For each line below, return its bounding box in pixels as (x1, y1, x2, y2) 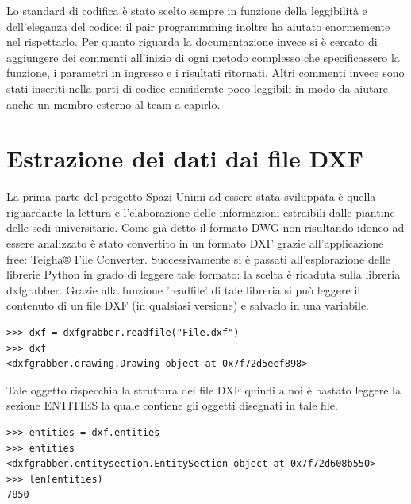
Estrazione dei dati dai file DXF (6, 142, 363, 175)
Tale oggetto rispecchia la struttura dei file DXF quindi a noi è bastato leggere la (6, 381, 401, 398)
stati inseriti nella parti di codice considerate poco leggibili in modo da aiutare (6, 79, 389, 96)
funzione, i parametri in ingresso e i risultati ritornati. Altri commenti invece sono (6, 64, 405, 81)
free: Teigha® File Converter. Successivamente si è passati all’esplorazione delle (6, 250, 390, 267)
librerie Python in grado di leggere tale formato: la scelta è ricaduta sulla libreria (6, 266, 401, 283)
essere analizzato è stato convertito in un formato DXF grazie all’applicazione (6, 235, 384, 252)
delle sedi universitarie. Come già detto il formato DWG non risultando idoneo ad (6, 219, 405, 236)
